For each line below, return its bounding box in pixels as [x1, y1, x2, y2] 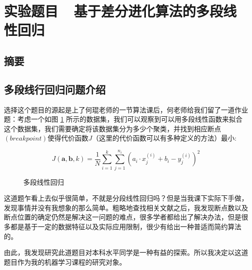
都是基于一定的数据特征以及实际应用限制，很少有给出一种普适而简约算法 [10, 222, 241, 232]
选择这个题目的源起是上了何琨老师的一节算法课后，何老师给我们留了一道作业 [4, 104, 248, 114]
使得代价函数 [47, 133, 89, 143]
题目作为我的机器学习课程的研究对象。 [4, 256, 126, 267]
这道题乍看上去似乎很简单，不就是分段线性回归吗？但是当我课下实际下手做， [4, 193, 248, 203]
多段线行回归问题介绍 [4, 81, 106, 96]
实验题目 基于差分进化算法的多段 [4, 1, 223, 21]
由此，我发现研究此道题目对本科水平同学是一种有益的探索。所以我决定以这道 [4, 247, 248, 257]
